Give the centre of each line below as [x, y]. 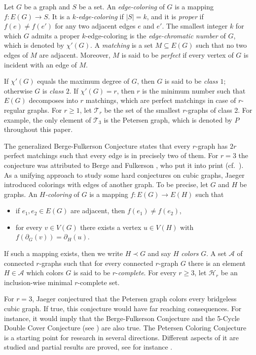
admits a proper [55, 35]
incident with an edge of [40, 64]
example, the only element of [48, 119]
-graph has [212, 145]
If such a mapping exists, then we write [63, 253]
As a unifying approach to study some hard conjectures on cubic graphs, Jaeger [124, 175]
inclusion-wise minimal [38, 282]
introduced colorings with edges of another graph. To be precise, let [106, 184]
